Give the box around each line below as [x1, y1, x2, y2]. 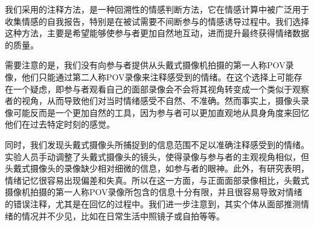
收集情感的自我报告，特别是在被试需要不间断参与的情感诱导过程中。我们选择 [5, 15, 309, 27]
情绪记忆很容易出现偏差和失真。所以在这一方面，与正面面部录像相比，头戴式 [5, 173, 309, 186]
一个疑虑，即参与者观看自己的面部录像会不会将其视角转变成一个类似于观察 [13, 82, 309, 95]
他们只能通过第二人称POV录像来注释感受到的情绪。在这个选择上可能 [21, 70, 294, 83]
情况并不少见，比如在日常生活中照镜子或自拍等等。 [21, 209, 225, 222]
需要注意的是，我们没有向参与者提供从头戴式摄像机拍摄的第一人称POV [5, 59, 286, 71]
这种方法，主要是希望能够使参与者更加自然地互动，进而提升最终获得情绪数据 [5, 27, 309, 39]
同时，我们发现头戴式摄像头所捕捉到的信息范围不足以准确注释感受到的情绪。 [5, 138, 309, 150]
